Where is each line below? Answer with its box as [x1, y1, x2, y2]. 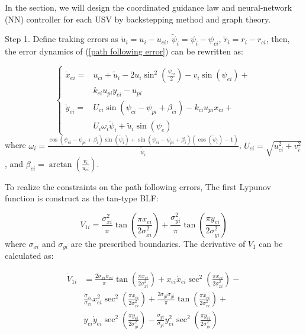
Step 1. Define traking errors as [5, 33, 118, 45]
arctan [49, 160, 72, 169]
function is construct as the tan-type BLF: [5, 192, 159, 204]
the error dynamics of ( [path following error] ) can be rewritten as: [5, 45, 243, 57]
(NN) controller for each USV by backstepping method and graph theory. [5, 12, 271, 25]
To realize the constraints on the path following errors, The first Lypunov [5, 180, 271, 192]
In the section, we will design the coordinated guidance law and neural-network [5, 1, 292, 13]
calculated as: [5, 249, 54, 262]
